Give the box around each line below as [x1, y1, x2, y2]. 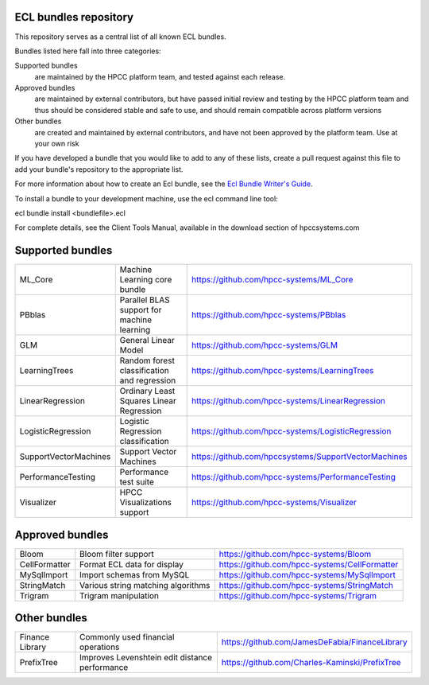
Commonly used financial [79, 632, 175, 643]
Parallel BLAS [119, 294, 170, 306]
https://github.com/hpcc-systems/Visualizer [191, 497, 357, 508]
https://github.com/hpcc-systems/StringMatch [218, 579, 393, 590]
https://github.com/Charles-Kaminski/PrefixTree [221, 657, 401, 668]
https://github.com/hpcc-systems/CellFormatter [218, 559, 399, 570]
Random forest [119, 355, 175, 366]
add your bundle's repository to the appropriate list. [14, 164, 184, 174]
